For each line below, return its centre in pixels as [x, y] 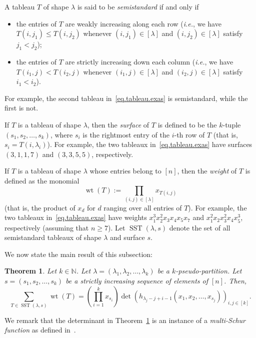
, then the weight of [207, 171]
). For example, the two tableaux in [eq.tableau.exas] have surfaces [150, 144]
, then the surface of [118, 124]
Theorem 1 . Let [31, 271]
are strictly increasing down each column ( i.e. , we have [149, 61]
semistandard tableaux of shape [53, 237]
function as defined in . [40, 330]
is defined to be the [187, 124]
